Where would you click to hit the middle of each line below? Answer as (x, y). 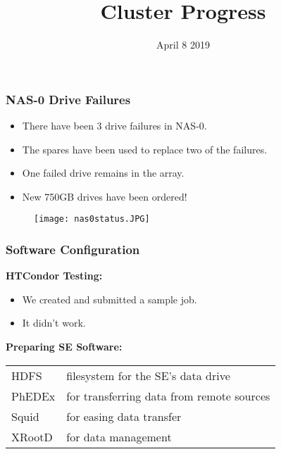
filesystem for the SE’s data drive (148, 375)
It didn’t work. (54, 323)
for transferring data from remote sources (168, 396)
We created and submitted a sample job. (110, 299)
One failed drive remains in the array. (103, 173)
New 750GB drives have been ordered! (105, 196)
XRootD (32, 436)
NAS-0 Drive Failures (68, 99)
